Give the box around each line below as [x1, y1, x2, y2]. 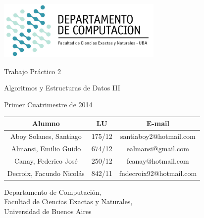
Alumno [32, 118, 60, 129]
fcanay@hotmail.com [127, 155, 189, 166]
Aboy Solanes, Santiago [10, 131, 82, 141]
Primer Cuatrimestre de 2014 [4, 99, 93, 110]
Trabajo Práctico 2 [4, 66, 61, 76]
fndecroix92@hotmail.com [119, 168, 197, 178]
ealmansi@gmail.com [126, 143, 189, 153]
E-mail [146, 118, 169, 129]
